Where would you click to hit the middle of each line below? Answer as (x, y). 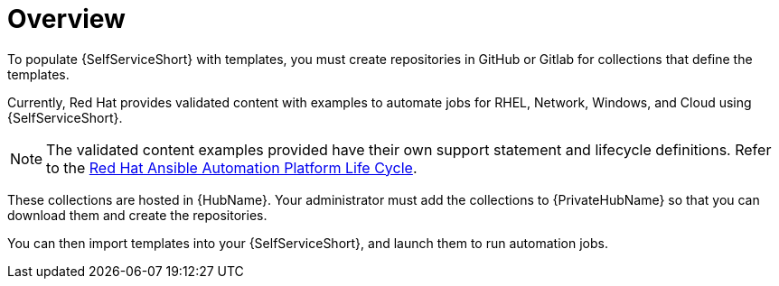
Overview (66, 19)
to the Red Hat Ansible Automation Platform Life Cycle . (232, 167)
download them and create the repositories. (137, 215)
